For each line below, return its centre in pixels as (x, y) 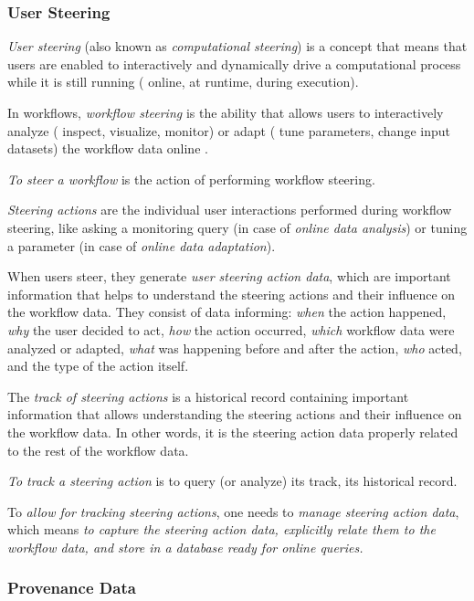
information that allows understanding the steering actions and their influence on (235, 414)
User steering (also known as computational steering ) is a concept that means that (237, 46)
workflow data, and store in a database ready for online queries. (185, 547)
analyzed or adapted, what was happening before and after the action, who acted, (235, 348)
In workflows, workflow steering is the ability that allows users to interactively (226, 112)
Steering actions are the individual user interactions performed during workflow (230, 210)
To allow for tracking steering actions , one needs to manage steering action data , (233, 511)
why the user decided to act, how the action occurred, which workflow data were (231, 329)
